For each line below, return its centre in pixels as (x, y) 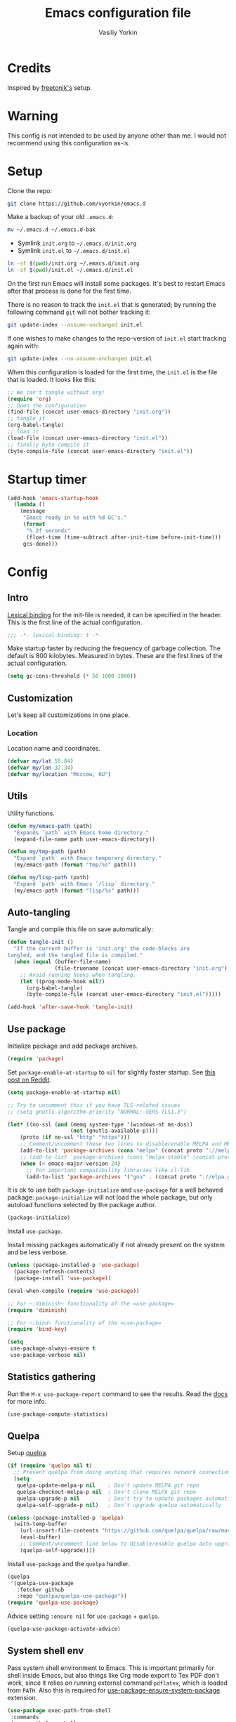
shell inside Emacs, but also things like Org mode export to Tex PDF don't (113, 1675)
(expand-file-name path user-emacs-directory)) (85, 839)
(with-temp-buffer (41, 1524)
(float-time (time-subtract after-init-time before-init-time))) (123, 537)
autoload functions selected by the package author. (82, 1205)
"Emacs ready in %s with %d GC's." (75, 518)
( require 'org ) (29, 399)
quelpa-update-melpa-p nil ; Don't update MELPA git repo (108, 1486)
